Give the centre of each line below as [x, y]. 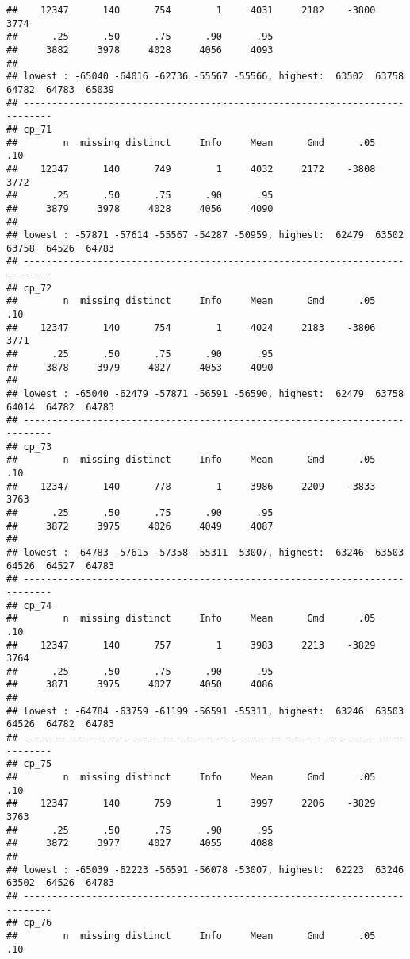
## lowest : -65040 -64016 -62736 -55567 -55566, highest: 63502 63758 [205, 77]
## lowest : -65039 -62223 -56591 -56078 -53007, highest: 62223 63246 [205, 870]
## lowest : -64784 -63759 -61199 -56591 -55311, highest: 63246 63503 [205, 711]
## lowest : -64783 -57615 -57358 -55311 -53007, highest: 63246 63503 [205, 552]
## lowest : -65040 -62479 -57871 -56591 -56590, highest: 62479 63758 [205, 394]
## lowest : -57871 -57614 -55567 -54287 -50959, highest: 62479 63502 [205, 235]
